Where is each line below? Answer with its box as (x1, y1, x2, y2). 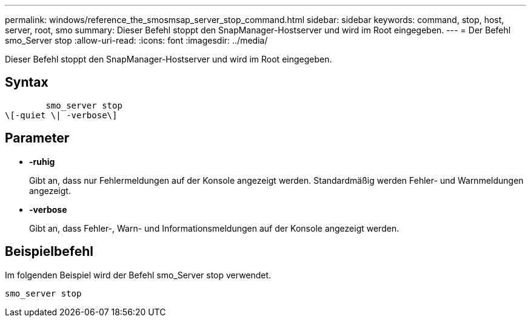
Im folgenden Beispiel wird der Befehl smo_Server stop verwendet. (5, 269, 272, 280)
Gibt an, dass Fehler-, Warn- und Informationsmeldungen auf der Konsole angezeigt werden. (29, 223, 399, 233)
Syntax (5, 75, 48, 90)
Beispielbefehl (5, 244, 93, 260)
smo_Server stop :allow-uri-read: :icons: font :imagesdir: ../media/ (5, 35, 268, 45)
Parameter (5, 130, 70, 146)
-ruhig (29, 156, 55, 167)
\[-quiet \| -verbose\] (5, 110, 118, 120)
